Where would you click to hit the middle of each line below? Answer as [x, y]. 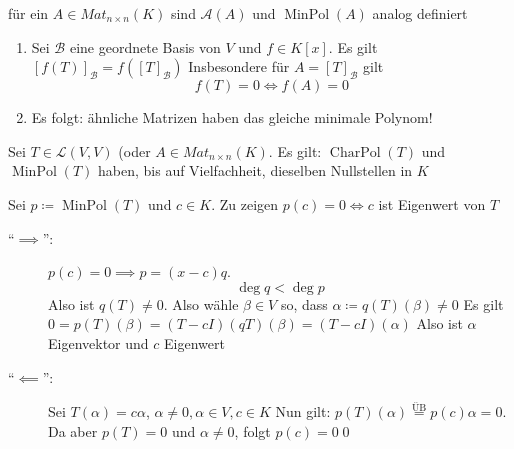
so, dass [304, 303]
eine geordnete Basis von [145, 46]
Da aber [73, 430]
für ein [28, 13]
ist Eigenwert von [432, 203]
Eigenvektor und [98, 342]
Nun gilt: [303, 411]
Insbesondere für [239, 66]
